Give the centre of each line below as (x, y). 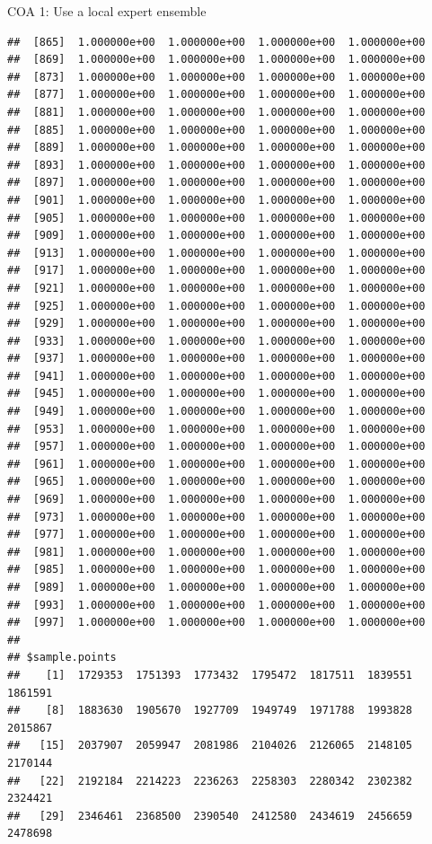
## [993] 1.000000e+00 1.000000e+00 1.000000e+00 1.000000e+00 (216, 605)
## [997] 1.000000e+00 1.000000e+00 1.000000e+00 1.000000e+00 (216, 623)
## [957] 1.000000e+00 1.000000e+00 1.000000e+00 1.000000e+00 (216, 447)
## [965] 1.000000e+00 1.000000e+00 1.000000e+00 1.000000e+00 (216, 482)
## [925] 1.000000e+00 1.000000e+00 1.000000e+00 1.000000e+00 (216, 306)
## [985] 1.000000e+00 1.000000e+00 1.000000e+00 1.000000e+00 (216, 570)
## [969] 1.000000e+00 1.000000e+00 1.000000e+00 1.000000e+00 (216, 500)
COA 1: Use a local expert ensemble (107, 11)
